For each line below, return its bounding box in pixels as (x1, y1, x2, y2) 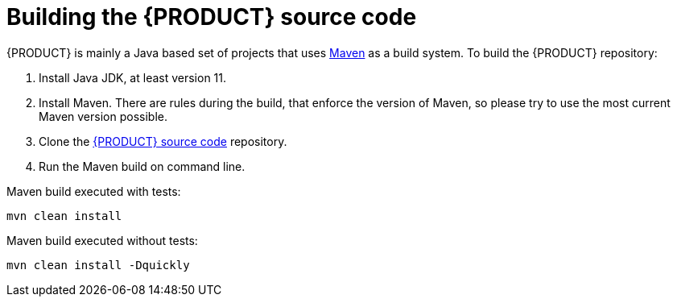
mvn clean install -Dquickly (6, 258, 190, 272)
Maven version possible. (39, 109, 167, 123)
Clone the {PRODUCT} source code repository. (39, 134, 287, 148)
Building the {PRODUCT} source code (6, 3, 417, 31)
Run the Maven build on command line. (39, 159, 246, 173)
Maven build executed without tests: (6, 233, 198, 247)
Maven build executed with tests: (6, 184, 181, 198)
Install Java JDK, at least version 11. (39, 70, 227, 85)
